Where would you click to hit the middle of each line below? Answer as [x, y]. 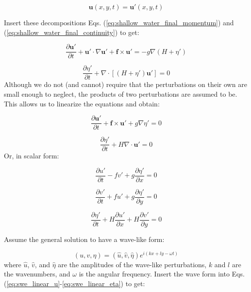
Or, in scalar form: [32, 156]
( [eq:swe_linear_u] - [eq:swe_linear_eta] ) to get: [75, 283]
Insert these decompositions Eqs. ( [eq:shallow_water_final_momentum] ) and [119, 22]
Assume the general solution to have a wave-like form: [84, 239]
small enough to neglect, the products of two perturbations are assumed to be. [121, 94]
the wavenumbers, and [37, 274]
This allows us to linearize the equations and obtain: [82, 103]
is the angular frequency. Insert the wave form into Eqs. [162, 274]
